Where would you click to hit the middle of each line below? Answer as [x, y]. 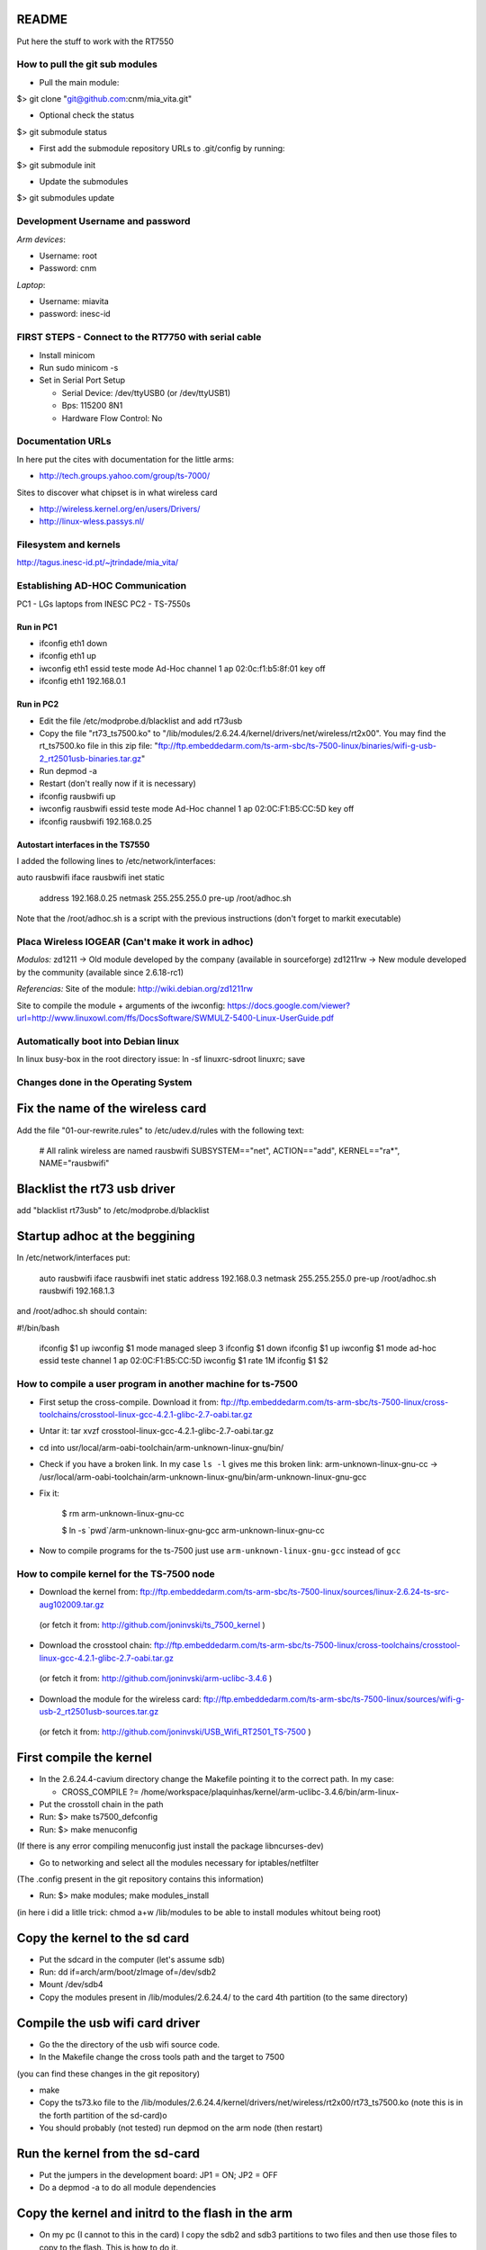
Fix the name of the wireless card [112, 1108]
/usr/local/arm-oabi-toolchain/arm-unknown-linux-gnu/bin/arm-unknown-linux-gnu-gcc [203, 1477]
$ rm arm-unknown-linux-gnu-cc [123, 1514]
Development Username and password [103, 221]
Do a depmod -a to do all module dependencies [127, 2188]
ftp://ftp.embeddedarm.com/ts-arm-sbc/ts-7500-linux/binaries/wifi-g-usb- [297, 746]
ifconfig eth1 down [73, 643]
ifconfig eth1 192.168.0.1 [82, 681]
